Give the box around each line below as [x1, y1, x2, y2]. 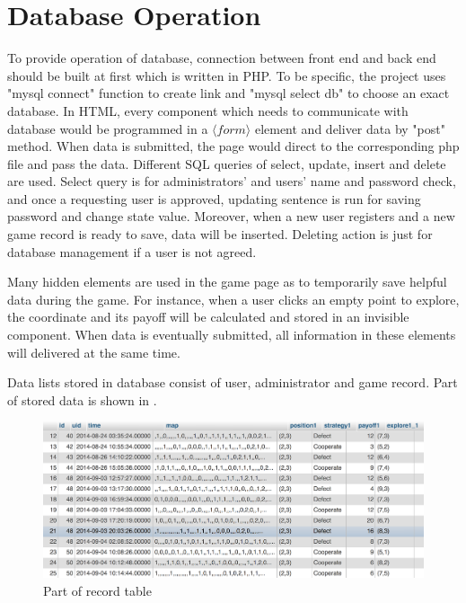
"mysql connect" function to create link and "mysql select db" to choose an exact [7, 84, 450, 102]
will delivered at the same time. [7, 342, 180, 361]
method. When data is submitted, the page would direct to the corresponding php [7, 137, 460, 155]
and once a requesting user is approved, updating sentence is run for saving [7, 189, 421, 208]
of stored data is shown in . [7, 390, 157, 409]
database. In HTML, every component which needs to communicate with [7, 101, 409, 120]
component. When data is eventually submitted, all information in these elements [7, 325, 456, 344]
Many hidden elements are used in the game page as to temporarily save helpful [7, 272, 447, 291]
